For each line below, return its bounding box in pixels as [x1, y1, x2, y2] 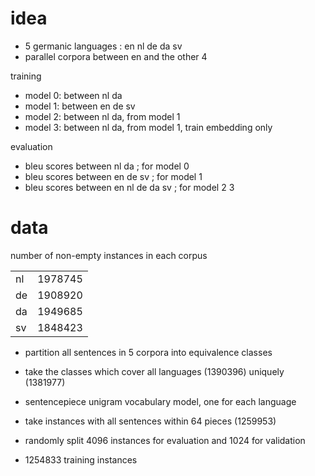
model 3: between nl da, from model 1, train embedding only [24, 121, 273, 133]
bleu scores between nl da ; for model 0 [24, 160, 190, 172]
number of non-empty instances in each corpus [10, 249, 208, 261]
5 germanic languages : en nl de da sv [24, 40, 183, 52]
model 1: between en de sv [24, 100, 136, 112]
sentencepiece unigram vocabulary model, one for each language [24, 395, 297, 407]
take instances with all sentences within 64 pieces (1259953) [24, 415, 277, 427]
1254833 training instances [24, 453, 138, 466]
